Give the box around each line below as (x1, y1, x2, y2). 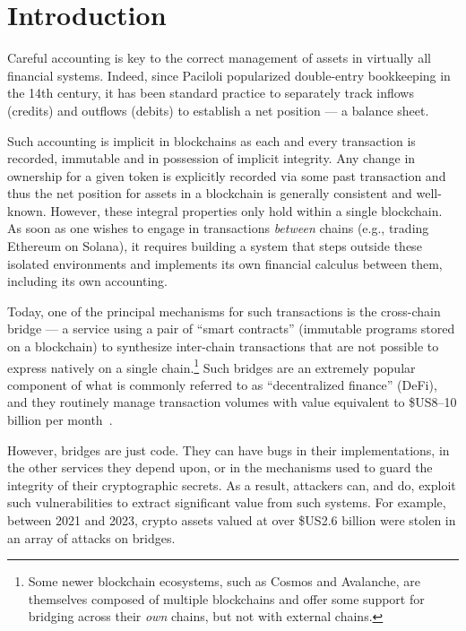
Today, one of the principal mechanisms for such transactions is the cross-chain (7, 301, 441, 320)
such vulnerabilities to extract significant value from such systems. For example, (7, 493, 446, 512)
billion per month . (7, 411, 113, 429)
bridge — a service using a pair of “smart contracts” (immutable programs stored (7, 319, 455, 338)
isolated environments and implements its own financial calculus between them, (7, 254, 443, 272)
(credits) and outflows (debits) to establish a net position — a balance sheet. (7, 100, 429, 119)
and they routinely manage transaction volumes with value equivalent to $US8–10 (7, 393, 457, 411)
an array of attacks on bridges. (7, 528, 176, 547)
